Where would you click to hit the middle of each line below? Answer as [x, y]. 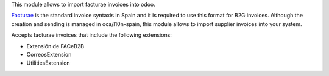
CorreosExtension [49, 54]
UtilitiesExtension [48, 63]
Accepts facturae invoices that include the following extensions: [91, 35]
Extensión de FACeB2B [55, 46]
